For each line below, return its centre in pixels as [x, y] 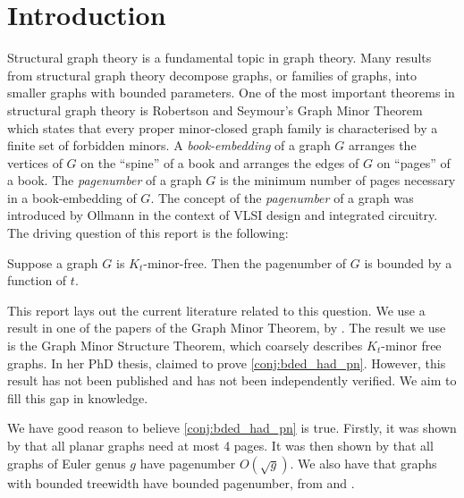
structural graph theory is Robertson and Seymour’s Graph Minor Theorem [215, 110]
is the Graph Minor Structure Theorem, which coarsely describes [185, 346]
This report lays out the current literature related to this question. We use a [216, 310]
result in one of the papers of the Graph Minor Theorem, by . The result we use [227, 328]
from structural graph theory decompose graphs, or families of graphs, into [212, 75]
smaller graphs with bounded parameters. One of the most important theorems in [231, 93]
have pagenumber [188, 463]
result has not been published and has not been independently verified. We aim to [232, 380]
